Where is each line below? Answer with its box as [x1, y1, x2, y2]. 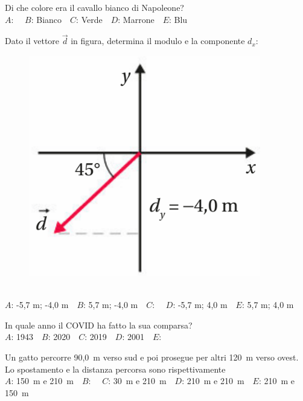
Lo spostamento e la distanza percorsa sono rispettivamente [5, 362, 226, 375]
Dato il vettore [5, 34, 60, 47]
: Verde [76, 13, 103, 25]
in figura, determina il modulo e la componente [71, 34, 245, 47]
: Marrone [118, 13, 155, 25]
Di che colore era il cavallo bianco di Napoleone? [5, 1, 184, 13]
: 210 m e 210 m [182, 374, 244, 387]
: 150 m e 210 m [11, 374, 74, 387]
